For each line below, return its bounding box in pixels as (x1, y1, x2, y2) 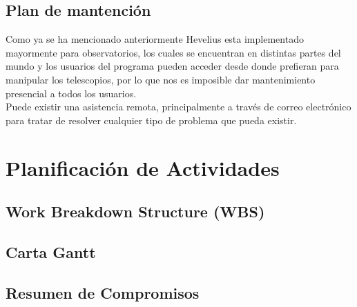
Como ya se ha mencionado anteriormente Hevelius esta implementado (6, 32, 304, 46)
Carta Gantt (6, 241, 96, 262)
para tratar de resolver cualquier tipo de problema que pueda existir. (6, 112, 297, 127)
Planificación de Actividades (6, 153, 280, 181)
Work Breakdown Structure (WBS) (6, 201, 265, 222)
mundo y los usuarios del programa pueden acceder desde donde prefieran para (6, 59, 339, 73)
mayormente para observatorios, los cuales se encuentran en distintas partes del (6, 45, 341, 59)
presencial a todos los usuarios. (6, 86, 137, 100)
